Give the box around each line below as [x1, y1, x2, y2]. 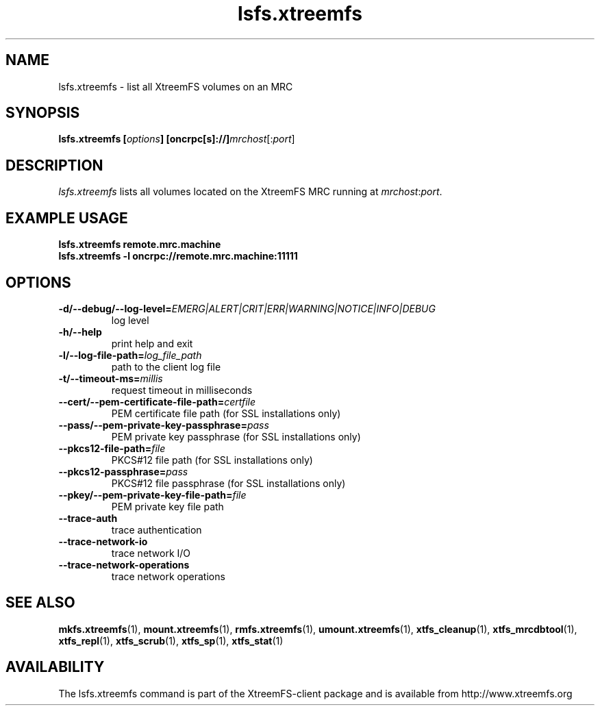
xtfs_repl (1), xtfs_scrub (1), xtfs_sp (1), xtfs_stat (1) [58, 634, 284, 647]
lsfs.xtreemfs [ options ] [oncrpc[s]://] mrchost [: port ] [58, 133, 295, 145]
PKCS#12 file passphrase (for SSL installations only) [111, 477, 346, 489]
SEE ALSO [5, 594, 75, 612]
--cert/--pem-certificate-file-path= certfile [58, 395, 256, 408]
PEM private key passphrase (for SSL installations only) [111, 430, 361, 442]
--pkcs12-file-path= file [58, 442, 166, 454]
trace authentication [111, 523, 202, 536]
